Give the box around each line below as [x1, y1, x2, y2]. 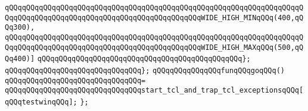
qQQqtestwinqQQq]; [5, 97, 77, 106]
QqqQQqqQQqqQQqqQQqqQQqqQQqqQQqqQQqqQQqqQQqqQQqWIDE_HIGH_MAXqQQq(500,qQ [5, 43, 304, 52]
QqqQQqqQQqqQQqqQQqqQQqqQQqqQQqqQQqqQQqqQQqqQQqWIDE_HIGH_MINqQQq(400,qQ [5, 13, 304, 22]
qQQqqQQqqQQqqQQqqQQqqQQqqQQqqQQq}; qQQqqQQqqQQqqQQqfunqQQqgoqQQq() [5, 66, 285, 75]
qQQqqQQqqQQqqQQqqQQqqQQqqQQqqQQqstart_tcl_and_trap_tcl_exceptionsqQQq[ [5, 86, 304, 95]
